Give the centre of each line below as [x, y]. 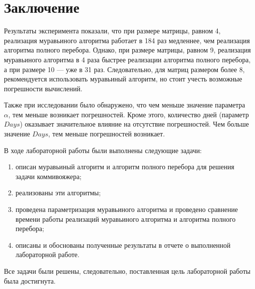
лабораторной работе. [47, 254]
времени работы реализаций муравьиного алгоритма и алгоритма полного [126, 219]
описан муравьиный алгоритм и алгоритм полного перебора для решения [125, 167]
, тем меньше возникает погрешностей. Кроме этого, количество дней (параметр [128, 114]
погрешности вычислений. [43, 88]
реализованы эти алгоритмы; [58, 193]
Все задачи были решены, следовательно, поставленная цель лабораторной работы [127, 271]
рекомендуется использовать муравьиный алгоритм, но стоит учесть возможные [123, 79]
